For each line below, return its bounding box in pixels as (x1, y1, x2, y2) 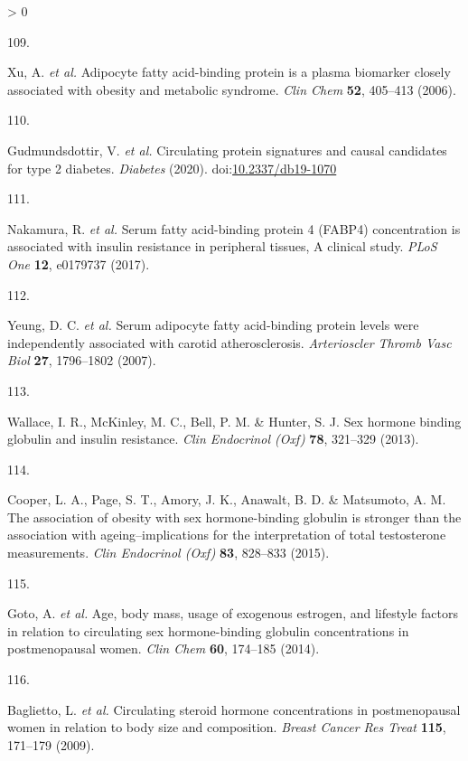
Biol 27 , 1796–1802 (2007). (7, 351, 156, 370)
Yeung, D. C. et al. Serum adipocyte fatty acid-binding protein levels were (7, 315, 419, 334)
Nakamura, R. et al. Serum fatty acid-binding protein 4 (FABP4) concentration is (7, 219, 461, 238)
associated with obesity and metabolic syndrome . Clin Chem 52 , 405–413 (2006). (7, 80, 456, 99)
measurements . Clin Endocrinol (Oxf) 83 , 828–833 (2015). (7, 543, 330, 562)
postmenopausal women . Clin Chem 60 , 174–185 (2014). (7, 639, 320, 658)
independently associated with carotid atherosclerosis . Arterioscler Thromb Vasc (7, 333, 452, 352)
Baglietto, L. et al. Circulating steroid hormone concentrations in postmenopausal (7, 700, 461, 719)
